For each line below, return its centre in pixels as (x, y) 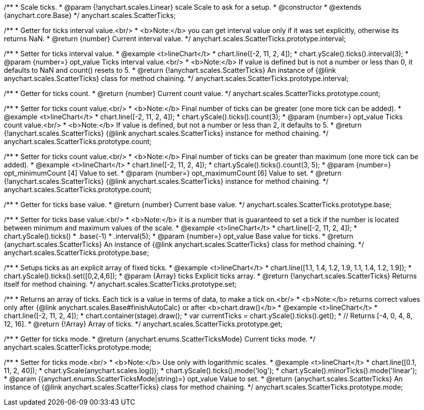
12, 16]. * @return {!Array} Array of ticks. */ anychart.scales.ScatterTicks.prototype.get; (143, 324)
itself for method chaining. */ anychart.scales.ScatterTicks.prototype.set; (120, 284)
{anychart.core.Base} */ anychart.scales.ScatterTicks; (90, 15)
